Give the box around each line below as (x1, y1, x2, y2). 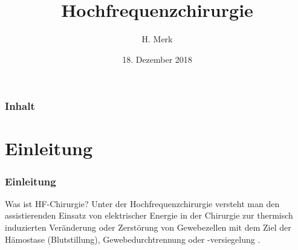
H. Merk (141, 33, 173, 45)
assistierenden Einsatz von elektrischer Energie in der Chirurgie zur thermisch (5, 209, 293, 222)
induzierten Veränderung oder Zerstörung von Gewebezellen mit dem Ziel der (5, 221, 291, 234)
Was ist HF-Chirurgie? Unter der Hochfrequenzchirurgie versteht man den (5, 197, 280, 210)
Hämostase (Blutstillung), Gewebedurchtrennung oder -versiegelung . (5, 232, 261, 245)
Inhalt (5, 98, 35, 114)
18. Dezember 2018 (122, 53, 192, 65)
